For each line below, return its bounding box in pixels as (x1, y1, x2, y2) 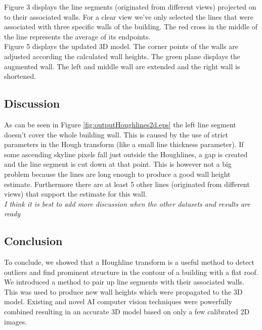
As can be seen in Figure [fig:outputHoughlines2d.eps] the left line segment (4, 119, 236, 129)
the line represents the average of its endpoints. (4, 31, 151, 41)
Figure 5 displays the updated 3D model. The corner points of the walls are (4, 41, 238, 52)
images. (4, 316, 27, 326)
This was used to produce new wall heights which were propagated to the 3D (4, 286, 243, 297)
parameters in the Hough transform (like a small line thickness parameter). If (4, 139, 244, 150)
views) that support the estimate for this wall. (4, 188, 147, 199)
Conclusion (4, 233, 63, 249)
